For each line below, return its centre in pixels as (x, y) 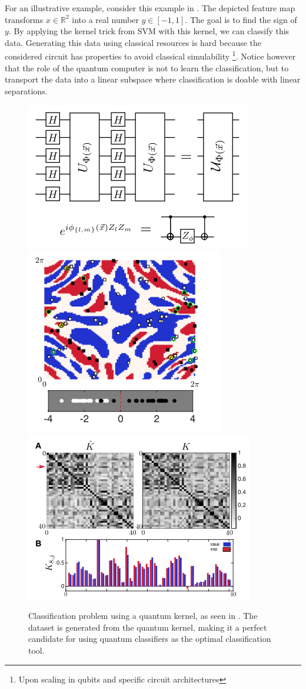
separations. (26, 90)
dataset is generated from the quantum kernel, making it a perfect (148, 627)
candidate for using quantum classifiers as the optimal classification (150, 639)
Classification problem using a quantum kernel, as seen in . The (143, 616)
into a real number (105, 19)
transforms (24, 19)
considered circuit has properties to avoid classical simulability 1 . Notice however (150, 55)
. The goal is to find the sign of (241, 19)
